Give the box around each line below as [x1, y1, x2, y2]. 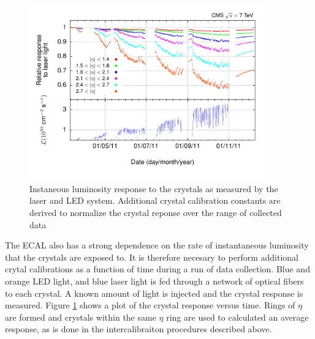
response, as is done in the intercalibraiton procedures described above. [5, 322, 272, 335]
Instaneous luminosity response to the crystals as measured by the [29, 182, 278, 195]
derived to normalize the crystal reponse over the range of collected [29, 206, 282, 218]
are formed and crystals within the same [5, 310, 156, 323]
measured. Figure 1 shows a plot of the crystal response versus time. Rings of [5, 299, 295, 311]
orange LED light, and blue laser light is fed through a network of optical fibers [5, 274, 304, 287]
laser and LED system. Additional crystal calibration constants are [29, 194, 281, 207]
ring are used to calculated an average [166, 310, 309, 323]
